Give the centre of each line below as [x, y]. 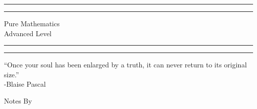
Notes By [18, 100]
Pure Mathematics [32, 23]
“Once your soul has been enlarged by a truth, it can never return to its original [126, 65]
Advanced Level [28, 33]
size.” [12, 74]
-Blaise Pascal [25, 84]
